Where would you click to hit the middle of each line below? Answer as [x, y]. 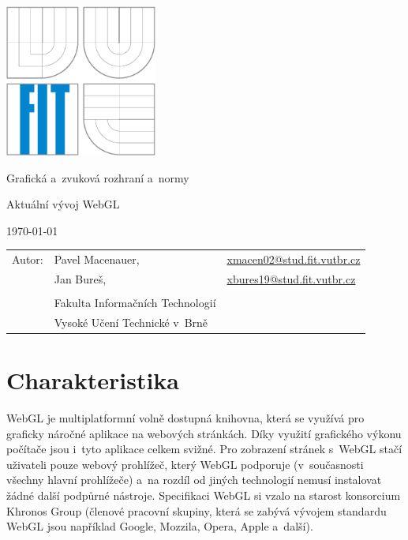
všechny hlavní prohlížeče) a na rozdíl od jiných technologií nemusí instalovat [194, 480]
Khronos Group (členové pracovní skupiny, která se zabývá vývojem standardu [197, 510]
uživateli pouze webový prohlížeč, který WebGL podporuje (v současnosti [185, 464]
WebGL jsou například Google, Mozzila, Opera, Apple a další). [160, 526]
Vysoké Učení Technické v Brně [131, 322]
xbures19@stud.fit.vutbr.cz [291, 278]
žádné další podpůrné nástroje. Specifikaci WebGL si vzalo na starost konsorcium [204, 495]
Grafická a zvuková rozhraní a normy [98, 177]
